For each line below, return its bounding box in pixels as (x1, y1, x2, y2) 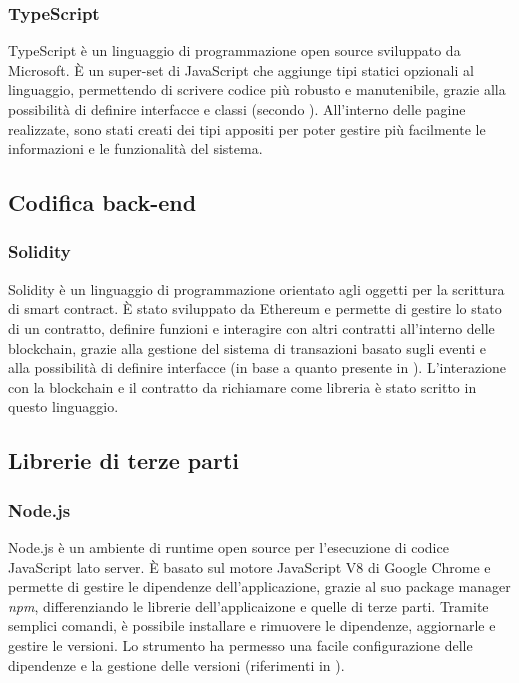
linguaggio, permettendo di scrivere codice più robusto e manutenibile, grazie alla (8, 79, 506, 100)
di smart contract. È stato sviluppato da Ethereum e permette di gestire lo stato (8, 298, 502, 319)
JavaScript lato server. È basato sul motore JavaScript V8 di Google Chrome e (8, 556, 491, 577)
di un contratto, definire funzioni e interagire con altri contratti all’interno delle (8, 317, 495, 338)
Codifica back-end (8, 187, 197, 218)
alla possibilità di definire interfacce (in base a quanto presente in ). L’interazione (8, 357, 507, 378)
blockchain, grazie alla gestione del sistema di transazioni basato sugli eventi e (8, 337, 487, 358)
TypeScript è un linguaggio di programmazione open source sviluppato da (8, 40, 461, 61)
